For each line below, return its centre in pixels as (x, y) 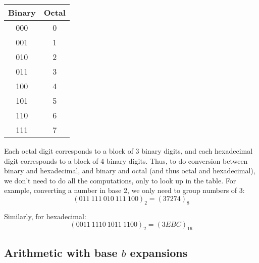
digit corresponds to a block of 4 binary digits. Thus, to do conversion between (126, 160)
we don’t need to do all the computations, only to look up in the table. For (120, 180)
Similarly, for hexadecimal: (45, 216)
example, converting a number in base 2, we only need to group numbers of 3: (124, 190)
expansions (159, 252)
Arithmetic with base (61, 252)
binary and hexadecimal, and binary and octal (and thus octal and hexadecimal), (130, 171)
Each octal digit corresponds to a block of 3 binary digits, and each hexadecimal (128, 151)
